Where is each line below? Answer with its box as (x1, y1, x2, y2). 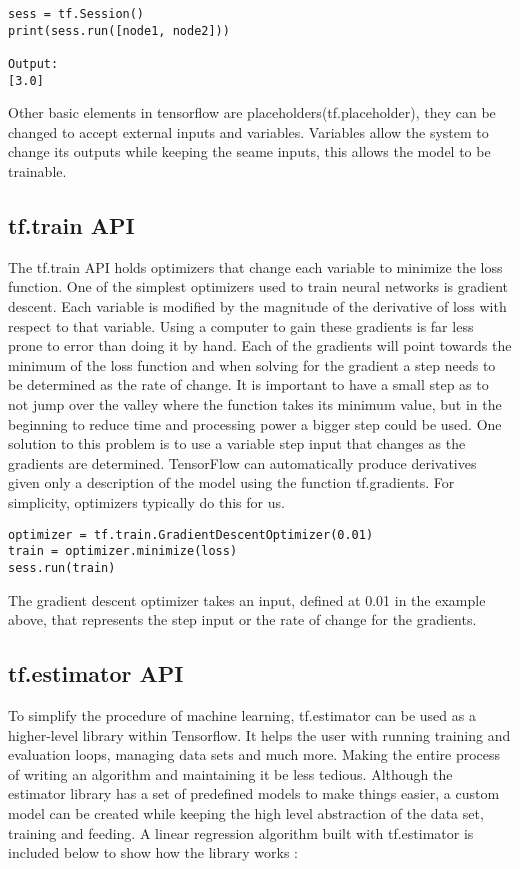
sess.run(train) (8, 560, 116, 575)
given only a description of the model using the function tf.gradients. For (8, 472, 455, 493)
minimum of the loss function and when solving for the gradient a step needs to (8, 354, 496, 375)
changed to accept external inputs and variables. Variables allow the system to (8, 121, 489, 142)
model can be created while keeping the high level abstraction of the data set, (8, 802, 484, 823)
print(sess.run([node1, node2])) (8, 23, 230, 38)
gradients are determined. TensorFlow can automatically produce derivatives (8, 452, 477, 473)
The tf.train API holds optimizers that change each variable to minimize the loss (8, 256, 503, 277)
